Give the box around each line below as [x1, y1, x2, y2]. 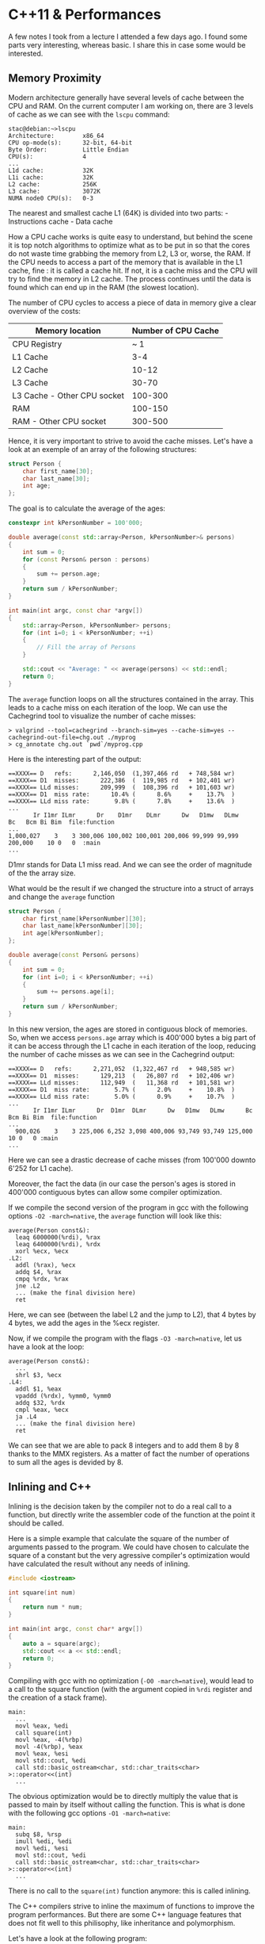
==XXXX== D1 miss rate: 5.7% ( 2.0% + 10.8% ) [8, 1085, 236, 1093]
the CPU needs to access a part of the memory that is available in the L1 [8, 257, 243, 266]
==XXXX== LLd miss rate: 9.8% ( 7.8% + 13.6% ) [8, 797, 236, 806]
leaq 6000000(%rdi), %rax [15, 1233, 101, 1242]
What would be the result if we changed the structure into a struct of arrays [8, 883, 255, 893]
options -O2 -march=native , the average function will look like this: [8, 1211, 222, 1220]
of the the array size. [8, 868, 77, 878]
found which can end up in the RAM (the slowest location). [8, 282, 199, 292]
